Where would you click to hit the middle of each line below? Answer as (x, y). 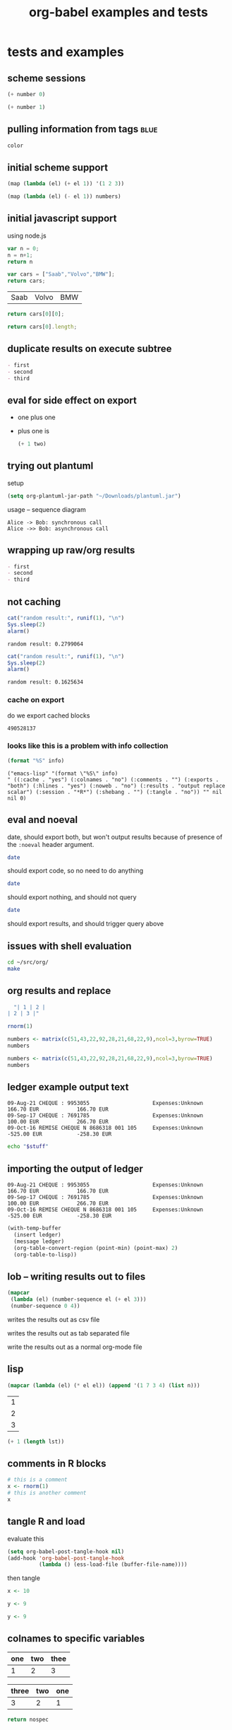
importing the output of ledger (75, 1168)
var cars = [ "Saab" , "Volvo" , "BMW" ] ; (61, 274)
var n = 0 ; (23, 248)
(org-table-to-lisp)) (45, 1255)
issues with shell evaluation (69, 946)
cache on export (36, 700)
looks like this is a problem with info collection (88, 746)
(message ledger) (39, 1241)
